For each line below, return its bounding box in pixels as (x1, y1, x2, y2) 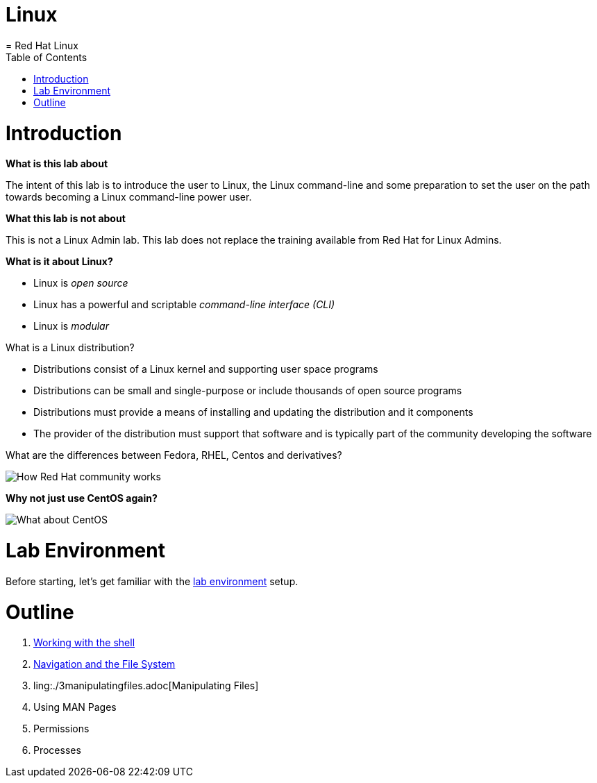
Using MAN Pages (33, 701, 117, 714)
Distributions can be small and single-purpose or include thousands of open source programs (33, 385, 462, 397)
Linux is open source (33, 277, 128, 289)
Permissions (33, 723, 90, 735)
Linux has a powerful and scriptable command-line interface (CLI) (33, 298, 335, 311)
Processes (33, 744, 81, 757)
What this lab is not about (6, 212, 126, 225)
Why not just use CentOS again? (6, 492, 158, 505)
